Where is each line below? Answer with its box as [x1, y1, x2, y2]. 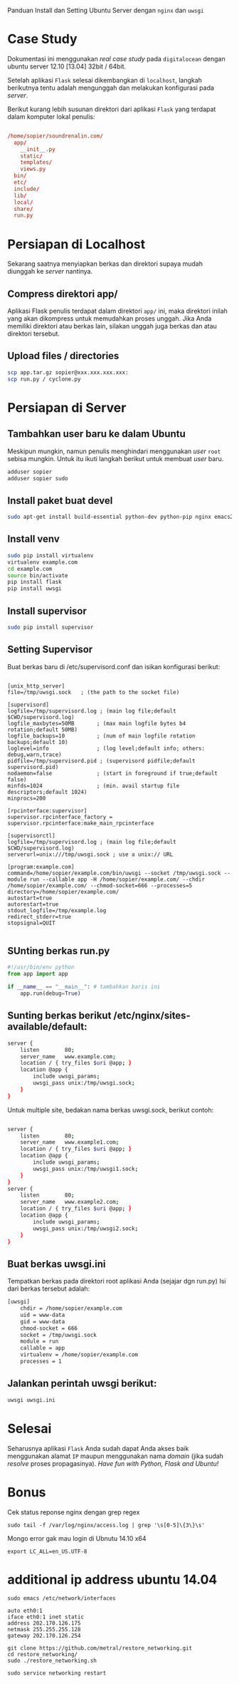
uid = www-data [20, 1311, 65, 1318]
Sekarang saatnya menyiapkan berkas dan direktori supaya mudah [7, 259, 203, 268]
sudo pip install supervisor [7, 624, 94, 631]
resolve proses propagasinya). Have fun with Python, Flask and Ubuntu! [7, 1459, 219, 1467]
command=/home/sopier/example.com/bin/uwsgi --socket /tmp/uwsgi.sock [7, 869, 221, 877]
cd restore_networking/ [7, 1651, 78, 1658]
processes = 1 [20, 1358, 62, 1365]
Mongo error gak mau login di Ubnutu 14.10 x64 [7, 1534, 147, 1542]
